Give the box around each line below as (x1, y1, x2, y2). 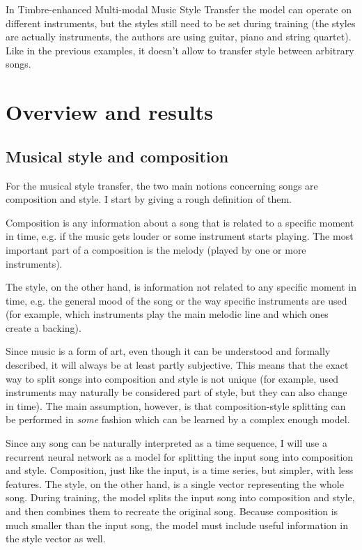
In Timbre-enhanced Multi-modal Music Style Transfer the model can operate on (6, 2, 352, 16)
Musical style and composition (6, 145, 229, 167)
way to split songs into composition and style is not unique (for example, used (6, 371, 339, 385)
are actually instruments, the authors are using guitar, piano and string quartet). (6, 29, 352, 44)
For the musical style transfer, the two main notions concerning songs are (6, 178, 318, 192)
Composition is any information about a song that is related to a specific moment (6, 215, 354, 229)
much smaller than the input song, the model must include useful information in (6, 517, 348, 532)
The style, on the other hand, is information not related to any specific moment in (6, 280, 356, 294)
